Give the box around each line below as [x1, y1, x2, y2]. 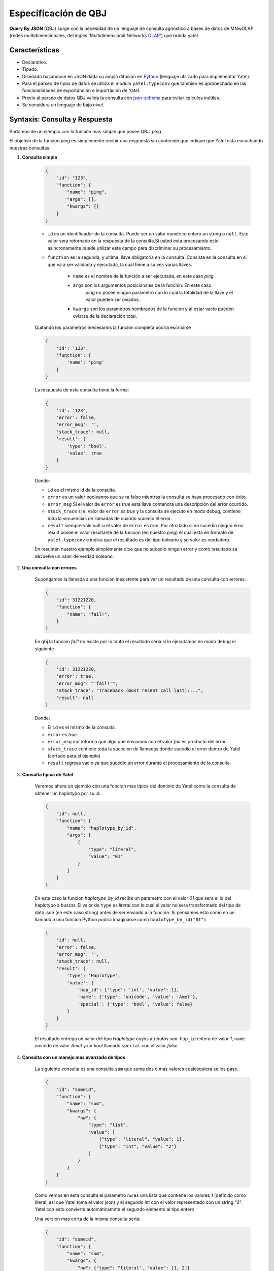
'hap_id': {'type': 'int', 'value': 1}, [77, 987, 180, 993]
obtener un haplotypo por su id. [35, 790, 101, 796]
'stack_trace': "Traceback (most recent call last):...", [56, 688, 203, 693]
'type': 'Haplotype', [66, 973, 121, 979]
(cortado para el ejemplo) [47, 752, 101, 759]
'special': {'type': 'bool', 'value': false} [77, 1001, 193, 1007]
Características [9, 46, 59, 54]
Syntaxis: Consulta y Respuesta [9, 115, 113, 124]
